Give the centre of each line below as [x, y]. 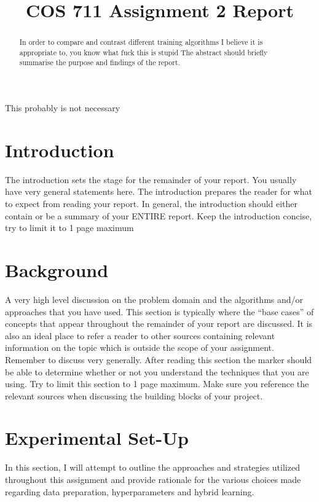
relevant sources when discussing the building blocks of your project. [134, 395]
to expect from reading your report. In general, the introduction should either [152, 204]
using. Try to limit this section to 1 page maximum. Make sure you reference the [157, 384]
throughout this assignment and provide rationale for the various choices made [153, 480]
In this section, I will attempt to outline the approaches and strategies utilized [152, 467]
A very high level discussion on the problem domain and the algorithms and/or [154, 299]
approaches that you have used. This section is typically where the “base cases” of [159, 311]
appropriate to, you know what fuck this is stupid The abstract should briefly [144, 52]
